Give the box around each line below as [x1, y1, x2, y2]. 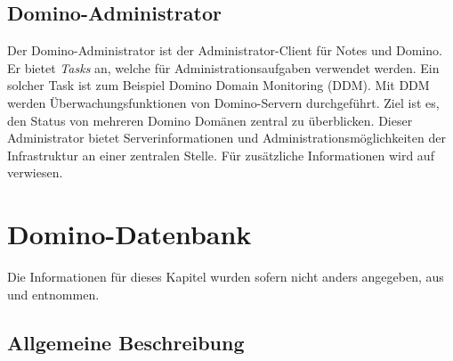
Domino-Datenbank [7, 216, 252, 252]
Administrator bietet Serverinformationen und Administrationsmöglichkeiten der [7, 128, 446, 147]
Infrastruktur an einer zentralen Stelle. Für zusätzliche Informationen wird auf [7, 145, 434, 164]
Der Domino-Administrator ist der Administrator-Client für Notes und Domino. [7, 41, 442, 60]
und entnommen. [7, 284, 100, 303]
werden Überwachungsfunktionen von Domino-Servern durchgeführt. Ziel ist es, [7, 93, 440, 111]
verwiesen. [7, 163, 63, 182]
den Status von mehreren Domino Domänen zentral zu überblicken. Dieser [7, 111, 413, 129]
